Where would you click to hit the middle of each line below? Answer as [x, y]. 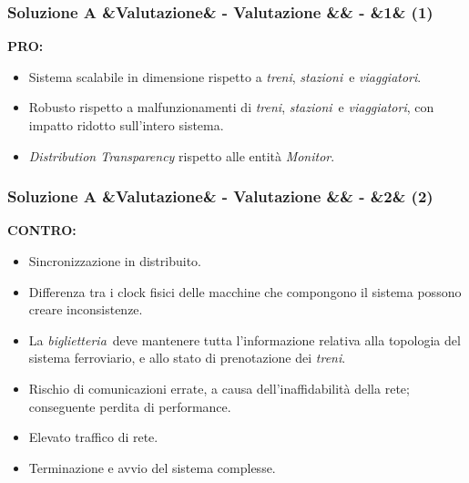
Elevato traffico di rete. [93, 437]
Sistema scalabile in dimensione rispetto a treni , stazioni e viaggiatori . [225, 76]
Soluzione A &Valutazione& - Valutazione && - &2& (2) [220, 196]
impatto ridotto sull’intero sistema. [126, 125]
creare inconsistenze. [86, 309]
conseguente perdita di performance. [130, 406]
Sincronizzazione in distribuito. [115, 261]
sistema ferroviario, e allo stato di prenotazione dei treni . [187, 358]
